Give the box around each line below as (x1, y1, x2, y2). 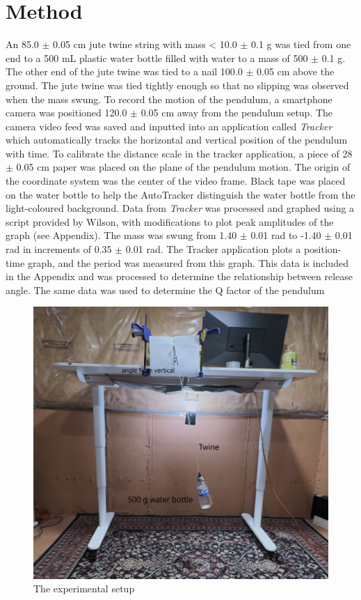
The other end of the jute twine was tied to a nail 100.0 (6, 64, 243, 79)
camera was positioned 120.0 (6, 105, 127, 120)
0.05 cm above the (256, 64, 335, 79)
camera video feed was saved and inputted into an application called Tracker (6, 118, 332, 133)
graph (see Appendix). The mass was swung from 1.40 (6, 228, 237, 243)
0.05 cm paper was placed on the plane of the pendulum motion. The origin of (16, 160, 351, 174)
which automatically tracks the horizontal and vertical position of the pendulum (6, 132, 348, 147)
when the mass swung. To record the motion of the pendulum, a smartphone (6, 91, 332, 106)
